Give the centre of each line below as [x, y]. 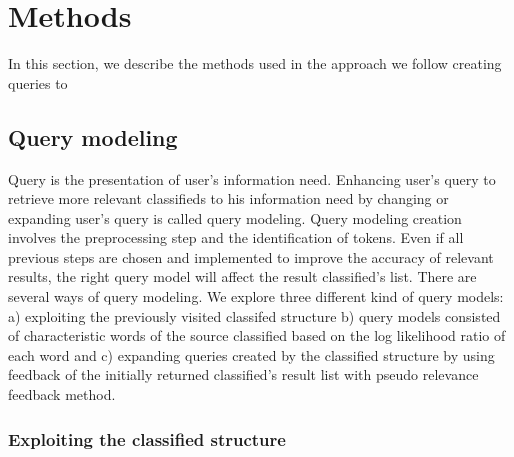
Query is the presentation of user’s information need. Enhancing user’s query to [252, 178]
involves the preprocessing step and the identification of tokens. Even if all [236, 237]
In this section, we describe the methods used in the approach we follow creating [255, 63]
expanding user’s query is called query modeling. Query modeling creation [235, 217]
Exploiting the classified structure [147, 438]
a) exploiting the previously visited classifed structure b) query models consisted [254, 315]
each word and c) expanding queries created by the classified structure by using [251, 354]
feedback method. [62, 394]
